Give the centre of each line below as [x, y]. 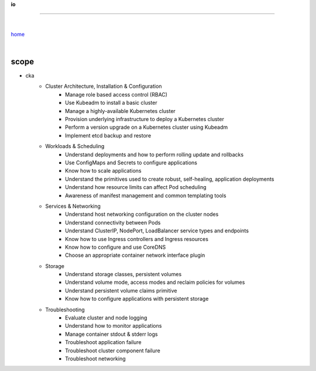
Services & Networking [73, 206]
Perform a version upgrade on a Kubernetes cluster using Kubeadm [147, 127]
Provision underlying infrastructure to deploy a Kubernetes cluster [145, 119]
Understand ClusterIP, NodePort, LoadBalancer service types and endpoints [157, 231]
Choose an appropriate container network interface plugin [135, 255]
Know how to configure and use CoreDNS [116, 247]
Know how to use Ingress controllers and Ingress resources [137, 239]
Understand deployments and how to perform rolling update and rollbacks [154, 154]
